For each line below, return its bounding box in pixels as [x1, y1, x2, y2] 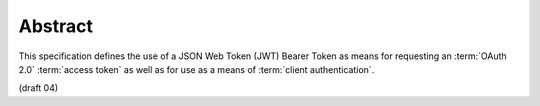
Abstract [18, 15, 94, 37]
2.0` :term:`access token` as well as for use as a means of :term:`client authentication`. [18, 63, 375, 75]
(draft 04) [18, 82, 59, 94]
